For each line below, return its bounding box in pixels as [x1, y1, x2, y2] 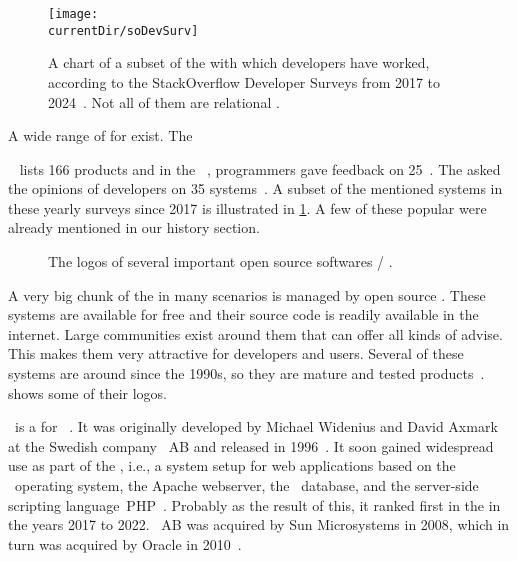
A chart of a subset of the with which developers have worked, [48, 52, 430, 73]
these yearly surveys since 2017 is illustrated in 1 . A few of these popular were [8, 197, 487, 218]
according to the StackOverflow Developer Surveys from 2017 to [48, 71, 441, 92]
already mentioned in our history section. [8, 217, 260, 238]
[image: [48, 7, 99, 21]
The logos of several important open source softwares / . [48, 251, 393, 272]
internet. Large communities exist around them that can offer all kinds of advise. [8, 323, 503, 344]
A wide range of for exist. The [8, 125, 193, 146]
